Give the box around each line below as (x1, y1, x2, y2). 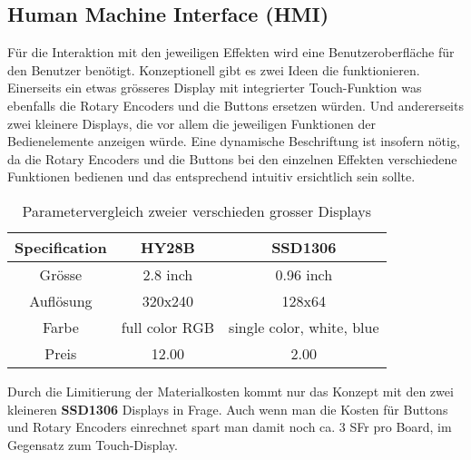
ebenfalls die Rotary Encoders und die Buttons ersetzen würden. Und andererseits (7, 95, 464, 114)
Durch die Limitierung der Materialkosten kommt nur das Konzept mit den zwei (7, 381, 454, 400)
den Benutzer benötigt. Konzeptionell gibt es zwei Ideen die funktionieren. (7, 60, 420, 79)
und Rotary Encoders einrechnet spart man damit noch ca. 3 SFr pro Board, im (7, 417, 452, 436)
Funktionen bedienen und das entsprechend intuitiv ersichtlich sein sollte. (7, 167, 416, 186)
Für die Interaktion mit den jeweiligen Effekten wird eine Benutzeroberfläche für (7, 43, 455, 62)
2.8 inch (142, 263, 193, 285)
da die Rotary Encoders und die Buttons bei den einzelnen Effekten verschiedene (7, 149, 457, 168)
